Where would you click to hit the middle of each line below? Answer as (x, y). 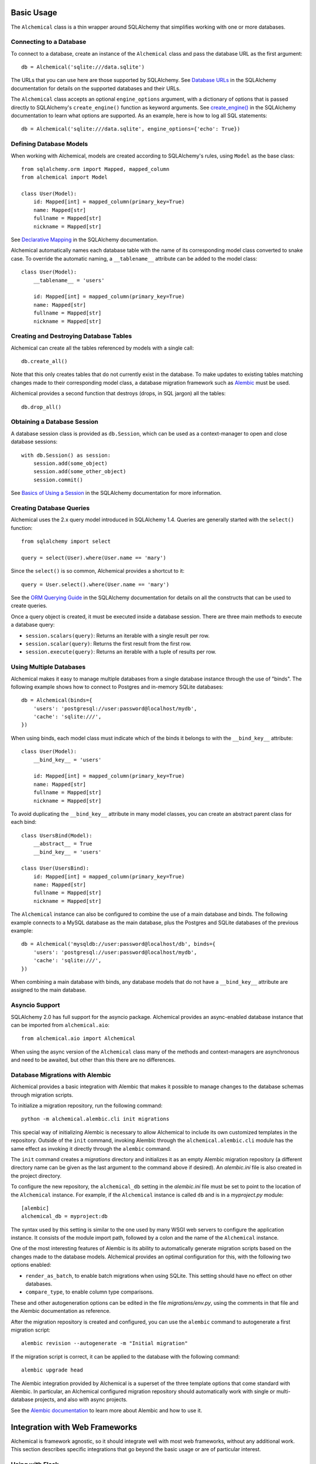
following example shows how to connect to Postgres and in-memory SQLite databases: (117, 687)
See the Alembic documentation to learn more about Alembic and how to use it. (107, 1410)
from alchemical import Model (65, 177)
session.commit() (58, 480)
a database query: (33, 625)
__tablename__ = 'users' (69, 280)
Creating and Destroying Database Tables (71, 336)
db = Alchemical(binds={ (57, 700)
